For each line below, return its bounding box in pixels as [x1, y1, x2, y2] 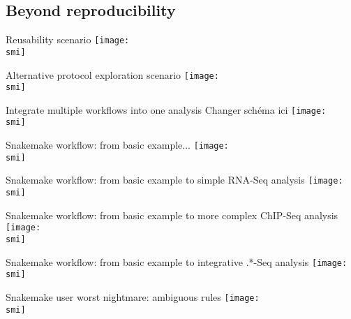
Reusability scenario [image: [6, 32, 130, 47]
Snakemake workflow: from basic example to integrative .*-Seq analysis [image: [6, 254, 348, 269]
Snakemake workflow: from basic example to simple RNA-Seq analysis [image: [6, 172, 343, 187]
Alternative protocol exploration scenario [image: [6, 67, 219, 82]
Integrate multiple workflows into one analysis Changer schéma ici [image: [6, 102, 327, 117]
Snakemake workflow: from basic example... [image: [6, 138, 229, 152]
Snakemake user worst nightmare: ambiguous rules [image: [6, 289, 260, 304]
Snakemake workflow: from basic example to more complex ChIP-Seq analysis [6, 207, 338, 222]
